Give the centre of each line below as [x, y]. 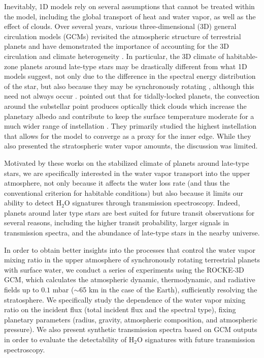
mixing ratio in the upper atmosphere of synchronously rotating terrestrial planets [132, 260]
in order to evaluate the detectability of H [69, 339]
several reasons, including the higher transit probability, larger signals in [117, 222]
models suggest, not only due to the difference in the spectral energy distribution [130, 76]
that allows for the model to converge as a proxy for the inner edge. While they [128, 136]
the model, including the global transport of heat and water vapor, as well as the [130, 16]
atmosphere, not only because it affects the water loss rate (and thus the [117, 183]
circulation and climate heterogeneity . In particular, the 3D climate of [114, 56]
